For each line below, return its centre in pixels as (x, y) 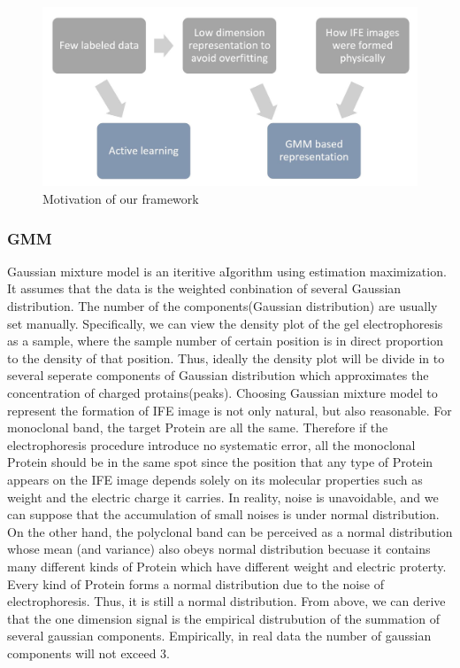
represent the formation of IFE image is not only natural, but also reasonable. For (230, 410)
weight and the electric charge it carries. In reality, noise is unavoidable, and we (223, 497)
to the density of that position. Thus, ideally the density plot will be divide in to (226, 357)
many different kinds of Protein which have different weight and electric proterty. (227, 566)
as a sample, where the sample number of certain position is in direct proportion (225, 341)
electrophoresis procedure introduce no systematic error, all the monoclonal (211, 444)
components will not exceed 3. (89, 652)
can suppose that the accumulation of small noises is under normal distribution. (223, 514)
